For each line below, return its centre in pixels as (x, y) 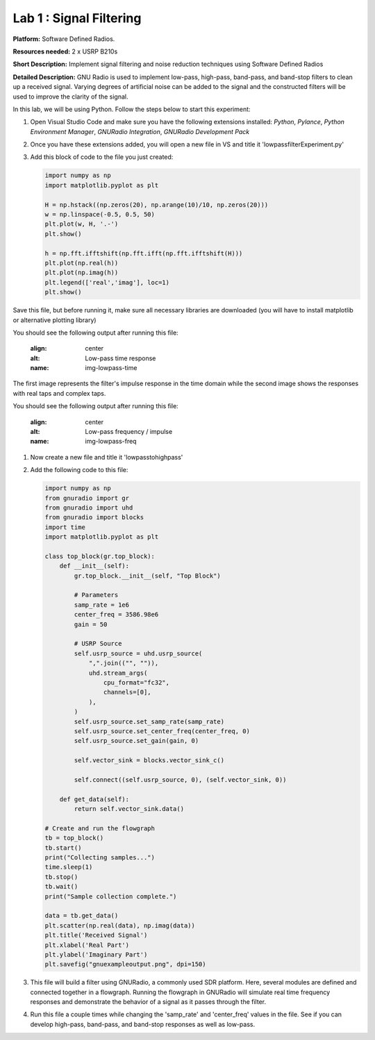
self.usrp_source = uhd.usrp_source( (138, 653)
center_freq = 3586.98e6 (116, 615)
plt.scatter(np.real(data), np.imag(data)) (120, 925)
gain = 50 (91, 624)
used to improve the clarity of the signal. (70, 97)
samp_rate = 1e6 (102, 605)
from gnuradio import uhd (89, 508)
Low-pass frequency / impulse (129, 432)
